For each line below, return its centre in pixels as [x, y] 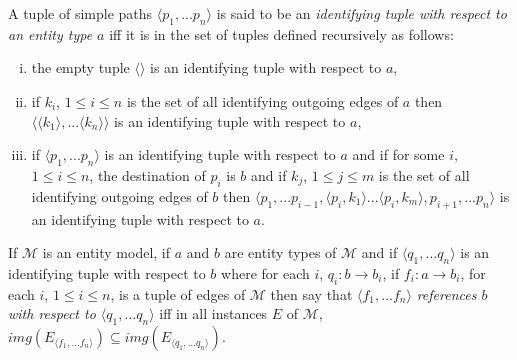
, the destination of [147, 174]
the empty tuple [80, 67]
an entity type [50, 33]
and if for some [398, 154]
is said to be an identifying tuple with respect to [361, 13]
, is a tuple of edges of [178, 293]
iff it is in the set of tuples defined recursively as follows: [281, 33]
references [446, 293]
